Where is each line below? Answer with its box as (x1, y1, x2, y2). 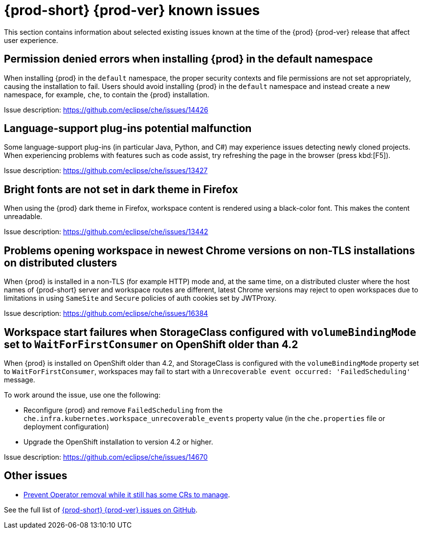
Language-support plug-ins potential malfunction (4, 122, 252, 135)
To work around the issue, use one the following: (4, 390, 161, 399)
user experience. (4, 36, 58, 44)
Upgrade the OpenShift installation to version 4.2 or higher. (23, 437, 213, 446)
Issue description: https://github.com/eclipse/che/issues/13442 (4, 227, 208, 236)
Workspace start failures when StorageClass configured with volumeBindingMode (4, 326, 416, 338)
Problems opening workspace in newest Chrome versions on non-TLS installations (4, 244, 415, 257)
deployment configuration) (23, 422, 109, 431)
